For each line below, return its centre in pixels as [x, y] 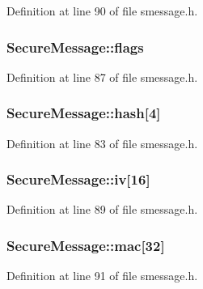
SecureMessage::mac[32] [86, 245]
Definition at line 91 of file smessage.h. [102, 276]
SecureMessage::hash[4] [84, 113]
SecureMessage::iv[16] [78, 179]
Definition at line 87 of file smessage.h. [102, 76]
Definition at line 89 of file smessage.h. [102, 209]
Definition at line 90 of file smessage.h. [102, 11]
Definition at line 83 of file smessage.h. [102, 143]
